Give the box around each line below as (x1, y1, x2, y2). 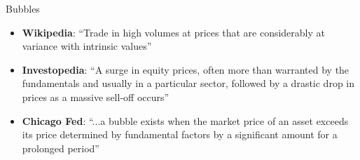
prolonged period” (22, 140, 99, 155)
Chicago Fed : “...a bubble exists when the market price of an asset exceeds (22, 113, 349, 128)
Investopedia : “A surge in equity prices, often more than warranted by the (22, 62, 349, 76)
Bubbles (6, 1, 40, 15)
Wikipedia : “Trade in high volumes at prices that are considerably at (22, 25, 325, 39)
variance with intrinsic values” (22, 39, 152, 53)
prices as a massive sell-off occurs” (22, 89, 169, 104)
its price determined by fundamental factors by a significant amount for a (22, 127, 338, 142)
